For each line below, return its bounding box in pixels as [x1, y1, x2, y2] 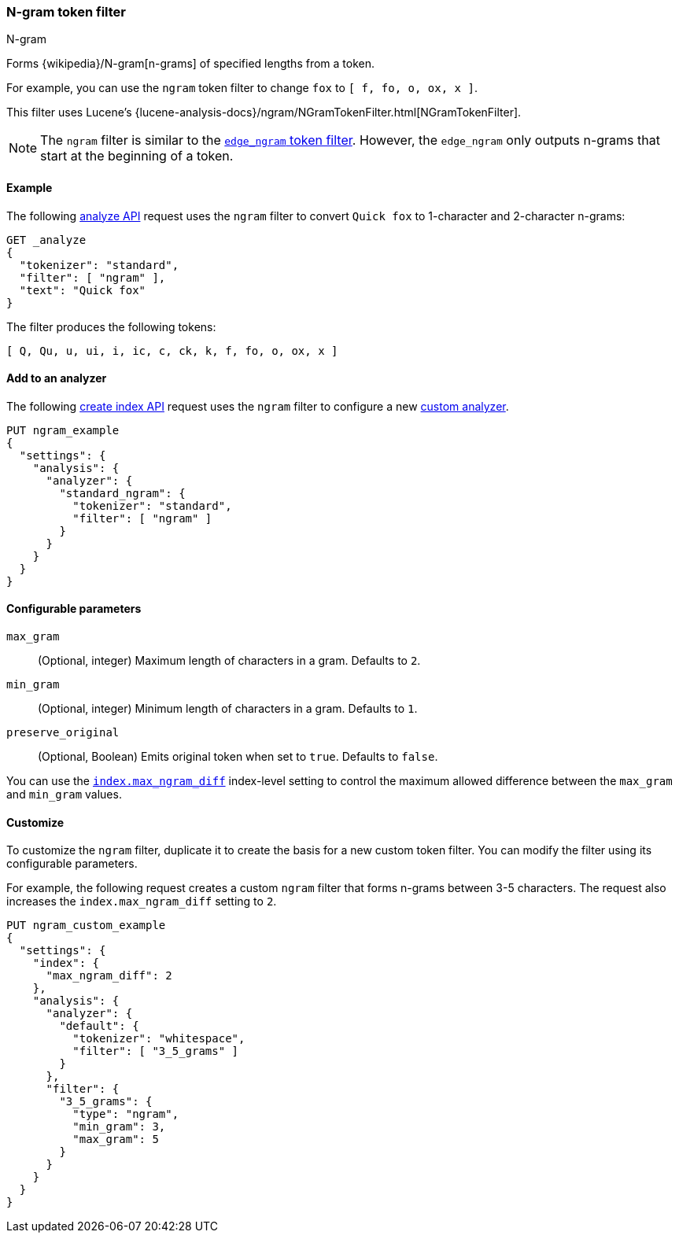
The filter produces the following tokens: [6, 319, 216, 334]
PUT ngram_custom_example [6, 919, 166, 932]
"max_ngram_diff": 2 [46, 969, 172, 983]
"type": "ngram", [72, 1108, 179, 1121]
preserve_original [6, 726, 120, 739]
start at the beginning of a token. [40, 148, 234, 164]
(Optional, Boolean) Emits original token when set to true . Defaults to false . [38, 750, 438, 764]
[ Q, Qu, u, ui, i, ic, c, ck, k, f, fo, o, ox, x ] [6, 344, 338, 357]
